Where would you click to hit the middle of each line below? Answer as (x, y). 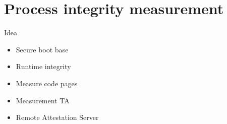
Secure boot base (42, 49)
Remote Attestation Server (57, 117)
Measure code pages (47, 83)
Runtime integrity (43, 66)
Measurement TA (43, 100)
